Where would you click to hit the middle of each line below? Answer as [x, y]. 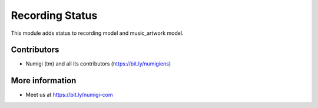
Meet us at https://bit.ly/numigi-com [69, 95]
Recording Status [54, 15]
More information [44, 81]
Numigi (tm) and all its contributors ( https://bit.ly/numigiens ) [98, 64]
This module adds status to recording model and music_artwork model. [97, 33]
